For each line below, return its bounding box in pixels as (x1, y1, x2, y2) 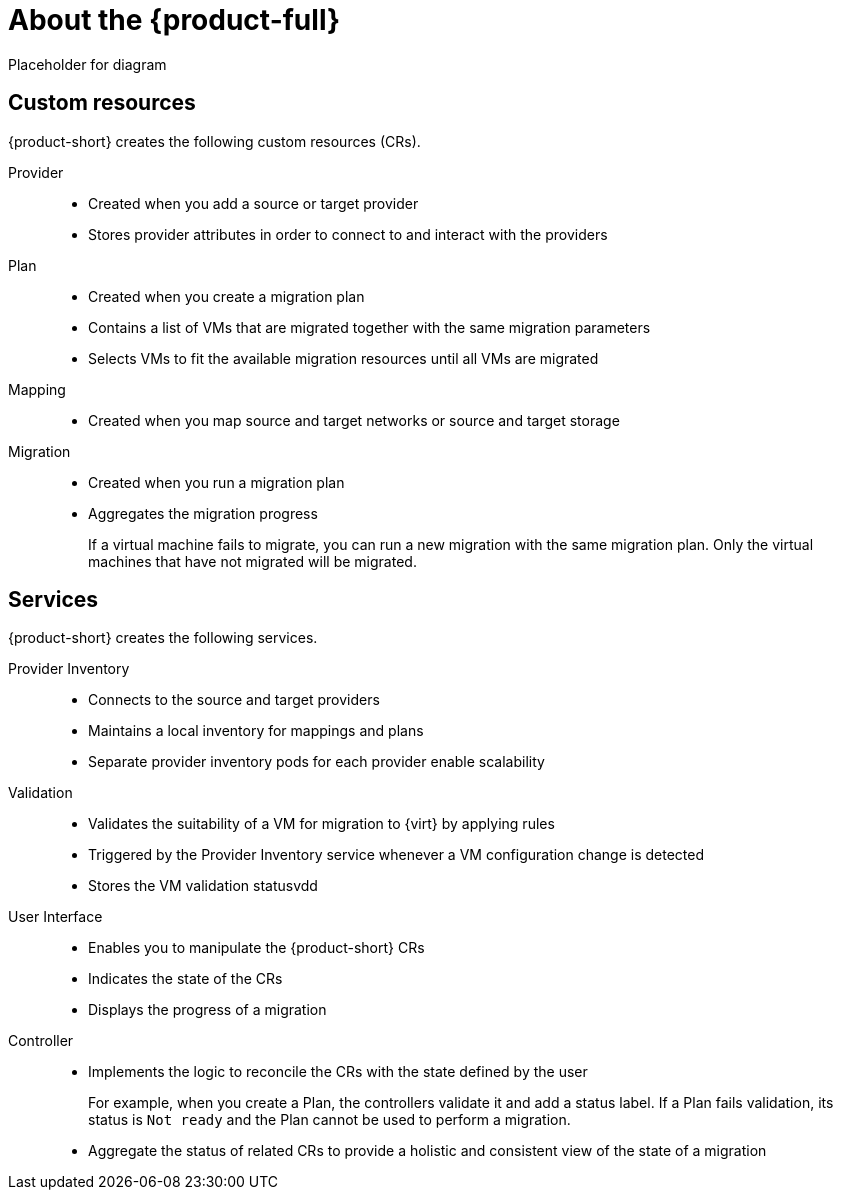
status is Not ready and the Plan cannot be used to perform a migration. (88, 1111, 571, 1129)
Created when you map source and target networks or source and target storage (88, 411, 620, 429)
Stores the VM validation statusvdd (88, 877, 318, 895)
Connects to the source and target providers (88, 691, 380, 709)
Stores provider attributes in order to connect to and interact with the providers (88, 225, 608, 243)
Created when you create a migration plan (88, 287, 365, 305)
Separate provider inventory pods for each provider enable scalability (88, 753, 545, 771)
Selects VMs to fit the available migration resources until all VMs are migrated (88, 349, 599, 367)
